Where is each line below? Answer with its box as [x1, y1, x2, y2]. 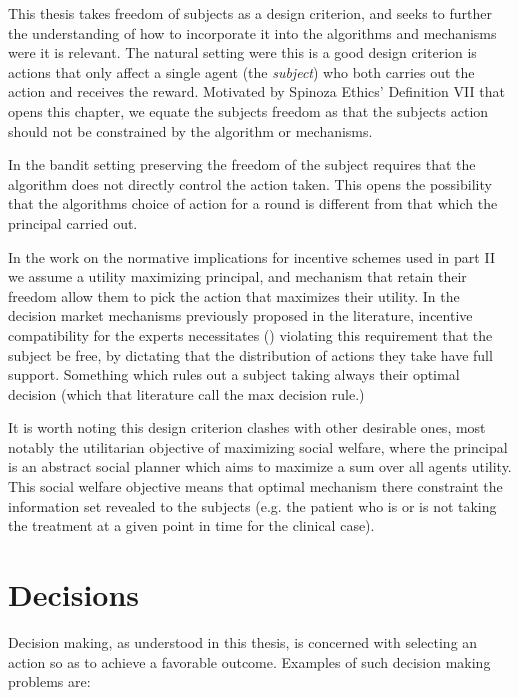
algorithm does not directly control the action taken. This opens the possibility [8, 173, 492, 194]
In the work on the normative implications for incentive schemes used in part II [8, 246, 495, 267]
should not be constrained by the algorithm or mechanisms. [8, 120, 373, 141]
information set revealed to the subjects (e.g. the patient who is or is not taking [8, 495, 497, 516]
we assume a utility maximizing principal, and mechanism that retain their [8, 266, 467, 287]
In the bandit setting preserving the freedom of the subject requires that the [8, 154, 476, 175]
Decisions [8, 574, 140, 615]
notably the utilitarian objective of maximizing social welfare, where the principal [8, 436, 508, 457]
